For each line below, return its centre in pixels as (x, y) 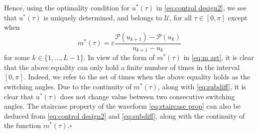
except (238, 17)
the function (23, 125)
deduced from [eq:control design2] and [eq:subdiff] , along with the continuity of (125, 115)
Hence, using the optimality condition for (67, 7)
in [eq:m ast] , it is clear (219, 57)
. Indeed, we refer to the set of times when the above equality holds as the (137, 77)
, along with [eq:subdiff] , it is (202, 87)
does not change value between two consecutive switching (147, 96)
